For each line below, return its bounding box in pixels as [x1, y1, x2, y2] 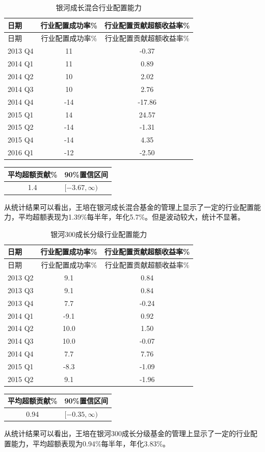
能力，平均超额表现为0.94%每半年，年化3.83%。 [11, 438, 170, 448]
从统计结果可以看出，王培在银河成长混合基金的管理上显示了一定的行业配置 [4, 201, 254, 212]
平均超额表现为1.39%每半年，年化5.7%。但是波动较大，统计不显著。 [18, 211, 245, 222]
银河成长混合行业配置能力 [56, 2, 142, 12]
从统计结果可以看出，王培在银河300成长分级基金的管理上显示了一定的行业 [4, 428, 250, 439]
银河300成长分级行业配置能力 [50, 228, 147, 239]
